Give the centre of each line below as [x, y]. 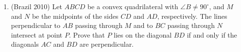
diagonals [25, 44]
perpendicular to [36, 25]
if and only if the [212, 34]
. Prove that [87, 34]
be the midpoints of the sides [75, 16]
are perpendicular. [107, 44]
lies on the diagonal [143, 34]
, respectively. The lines [192, 16]
